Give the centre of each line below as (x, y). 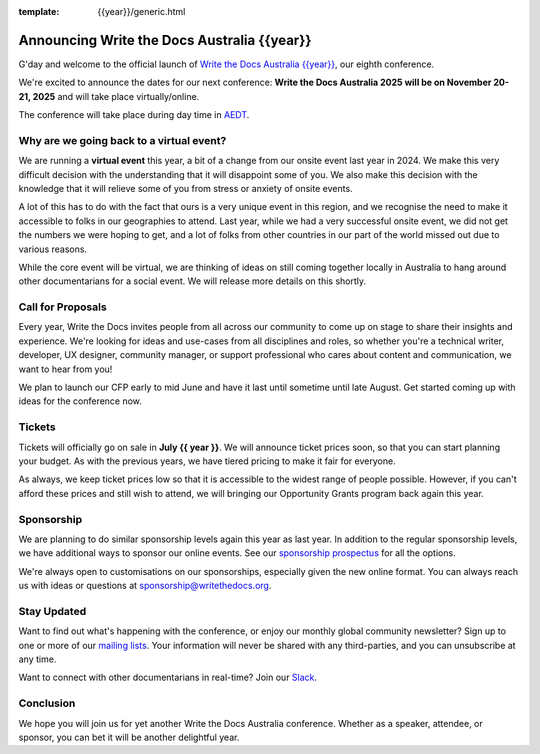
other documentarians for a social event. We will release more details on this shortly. (192, 281)
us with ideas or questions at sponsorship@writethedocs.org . (145, 586)
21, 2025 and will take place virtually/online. (109, 96)
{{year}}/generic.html (141, 11)
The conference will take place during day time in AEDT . (134, 115)
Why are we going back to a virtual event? (122, 140)
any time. (37, 659)
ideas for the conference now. (80, 401)
